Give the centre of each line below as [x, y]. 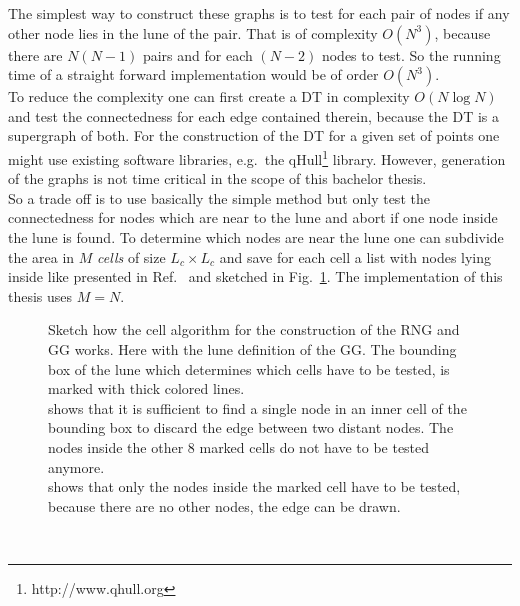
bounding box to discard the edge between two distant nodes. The [251, 427]
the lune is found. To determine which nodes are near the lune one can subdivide [256, 237]
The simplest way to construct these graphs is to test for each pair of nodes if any [259, 13]
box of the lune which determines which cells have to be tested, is [249, 368]
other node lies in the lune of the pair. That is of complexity [193, 32]
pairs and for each [197, 54]
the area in [41, 256]
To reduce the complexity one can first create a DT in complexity [209, 96]
